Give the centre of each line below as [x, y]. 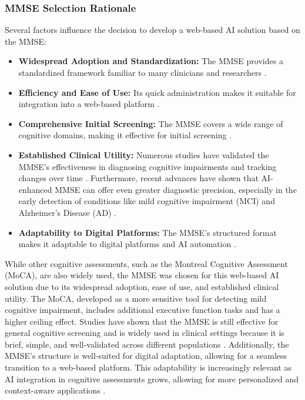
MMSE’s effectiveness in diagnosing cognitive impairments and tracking [148, 166]
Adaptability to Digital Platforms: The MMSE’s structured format [148, 232]
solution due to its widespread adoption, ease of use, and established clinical [142, 286]
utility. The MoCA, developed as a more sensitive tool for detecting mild [136, 298]
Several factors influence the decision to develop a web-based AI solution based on [152, 30]
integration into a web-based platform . [89, 104]
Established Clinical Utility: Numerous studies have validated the [144, 154]
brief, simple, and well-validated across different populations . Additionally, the [147, 344]
